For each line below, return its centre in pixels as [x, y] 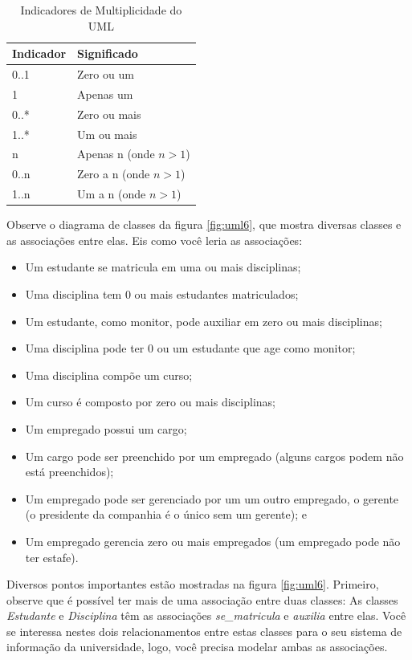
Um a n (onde [112, 194]
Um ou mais [107, 134]
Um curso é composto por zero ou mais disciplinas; [150, 402]
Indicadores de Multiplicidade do [101, 10]
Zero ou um [106, 74]
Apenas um [105, 94]
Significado [108, 53]
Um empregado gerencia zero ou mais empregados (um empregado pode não [213, 541]
